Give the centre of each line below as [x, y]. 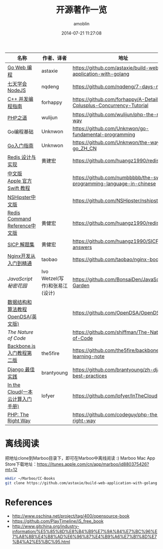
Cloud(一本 [20, 392]
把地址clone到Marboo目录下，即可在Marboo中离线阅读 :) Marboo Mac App [80, 458]
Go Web [16, 67]
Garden [81, 285]
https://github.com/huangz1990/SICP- [117, 241]
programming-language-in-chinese [114, 183]
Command [19, 219]
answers [82, 247]
